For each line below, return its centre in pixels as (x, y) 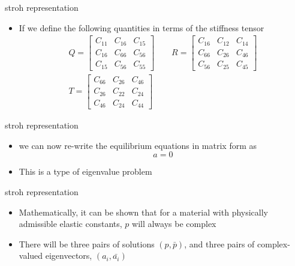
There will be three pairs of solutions (87, 243)
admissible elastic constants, (70, 224)
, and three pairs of (219, 243)
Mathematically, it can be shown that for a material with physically (143, 212)
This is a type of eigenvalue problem (85, 171)
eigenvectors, (69, 255)
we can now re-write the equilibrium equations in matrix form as (138, 145)
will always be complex (174, 224)
